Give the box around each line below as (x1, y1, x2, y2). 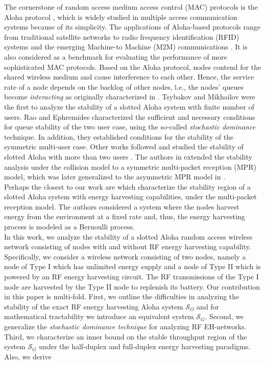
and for (197, 301, 220, 311)
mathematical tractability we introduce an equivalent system (4, 311, 194, 322)
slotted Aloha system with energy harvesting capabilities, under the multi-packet (4, 191, 257, 202)
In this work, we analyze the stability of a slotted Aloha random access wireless (4, 231, 253, 242)
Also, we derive (4, 351, 52, 361)
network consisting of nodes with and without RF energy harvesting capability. (4, 241, 251, 252)
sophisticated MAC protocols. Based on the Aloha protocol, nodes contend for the (4, 61, 261, 72)
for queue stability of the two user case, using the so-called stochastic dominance (4, 121, 256, 132)
